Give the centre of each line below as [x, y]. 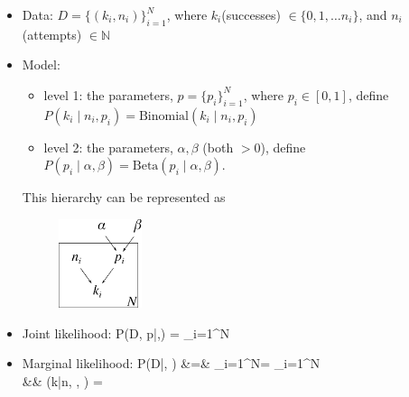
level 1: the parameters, [108, 94]
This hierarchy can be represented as [124, 197]
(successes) [251, 14]
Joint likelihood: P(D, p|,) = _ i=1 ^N [126, 332]
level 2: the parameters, [108, 147]
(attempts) [52, 34]
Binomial [163, 116]
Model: [41, 65]
